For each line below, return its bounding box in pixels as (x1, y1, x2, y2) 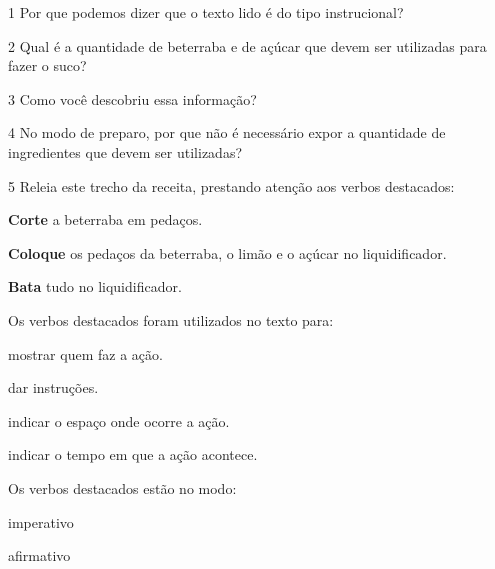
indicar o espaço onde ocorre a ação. (8, 410, 230, 431)
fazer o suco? (8, 55, 87, 76)
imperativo (8, 511, 74, 532)
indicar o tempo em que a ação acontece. (8, 444, 258, 465)
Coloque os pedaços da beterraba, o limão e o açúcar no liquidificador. (8, 242, 447, 263)
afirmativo (8, 545, 71, 566)
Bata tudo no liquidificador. (8, 276, 182, 297)
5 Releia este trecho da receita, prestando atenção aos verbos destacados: (8, 175, 455, 196)
